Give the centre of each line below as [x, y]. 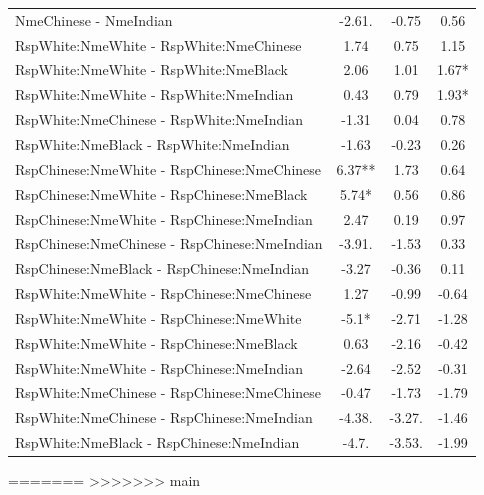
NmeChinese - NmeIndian [94, 19]
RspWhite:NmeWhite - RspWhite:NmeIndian [154, 94]
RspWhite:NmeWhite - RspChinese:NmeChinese [163, 293]
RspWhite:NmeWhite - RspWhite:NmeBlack [151, 69]
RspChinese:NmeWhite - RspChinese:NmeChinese [168, 168]
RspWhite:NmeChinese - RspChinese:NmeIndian [164, 417]
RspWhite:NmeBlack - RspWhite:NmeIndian [152, 143]
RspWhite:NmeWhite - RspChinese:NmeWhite [158, 317]
